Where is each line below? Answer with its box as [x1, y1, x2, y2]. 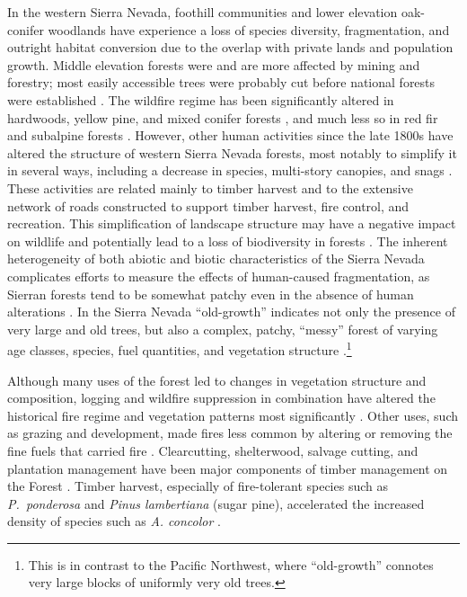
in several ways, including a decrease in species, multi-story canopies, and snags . [7, 161, 453, 180]
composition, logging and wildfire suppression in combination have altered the [7, 388, 436, 407]
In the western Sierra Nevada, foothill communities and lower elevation [7, 3, 398, 21]
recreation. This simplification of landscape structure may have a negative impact [7, 214, 456, 233]
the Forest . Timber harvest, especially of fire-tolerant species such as [7, 477, 388, 495]
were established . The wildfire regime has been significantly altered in [7, 90, 394, 109]
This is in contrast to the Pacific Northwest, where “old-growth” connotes [28, 555, 434, 574]
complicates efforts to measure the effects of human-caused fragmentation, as [7, 266, 430, 285]
